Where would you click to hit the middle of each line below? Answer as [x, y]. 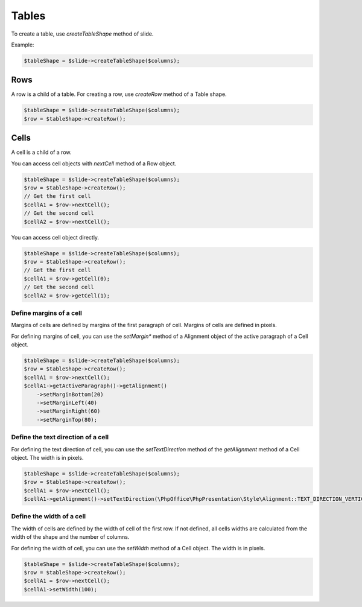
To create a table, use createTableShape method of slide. [82, 34]
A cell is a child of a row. [41, 152]
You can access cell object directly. [55, 237]
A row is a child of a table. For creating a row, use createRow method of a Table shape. [119, 94]
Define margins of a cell [47, 313]
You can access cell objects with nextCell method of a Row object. [94, 164]
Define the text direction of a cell [60, 437]
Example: [23, 45]
